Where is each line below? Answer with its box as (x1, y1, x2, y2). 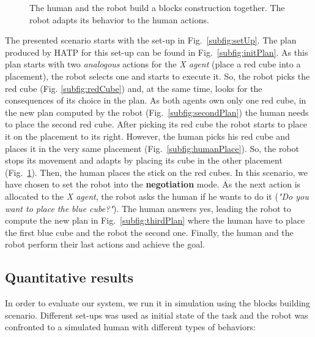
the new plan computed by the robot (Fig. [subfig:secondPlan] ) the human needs (5, 105, 309, 118)
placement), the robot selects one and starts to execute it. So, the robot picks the (5, 69, 310, 82)
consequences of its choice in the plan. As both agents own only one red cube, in (5, 94, 306, 107)
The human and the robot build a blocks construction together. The (29, 1, 285, 13)
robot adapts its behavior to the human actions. (29, 13, 209, 26)
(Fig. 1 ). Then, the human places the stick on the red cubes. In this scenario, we (5, 165, 308, 178)
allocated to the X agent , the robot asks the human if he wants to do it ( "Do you (5, 189, 309, 202)
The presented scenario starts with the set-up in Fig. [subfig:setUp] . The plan (5, 34, 297, 47)
